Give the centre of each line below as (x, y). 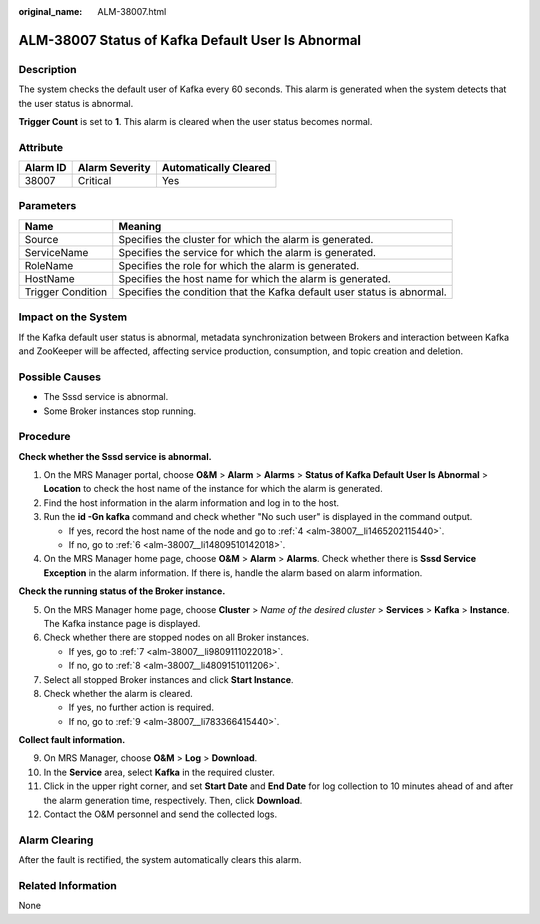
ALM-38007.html (132, 11)
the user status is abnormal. (76, 103)
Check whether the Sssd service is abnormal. (115, 456)
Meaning (140, 226)
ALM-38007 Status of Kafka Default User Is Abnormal (190, 40)
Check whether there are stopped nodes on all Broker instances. (176, 637)
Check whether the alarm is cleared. (118, 693)
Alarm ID (45, 168)
